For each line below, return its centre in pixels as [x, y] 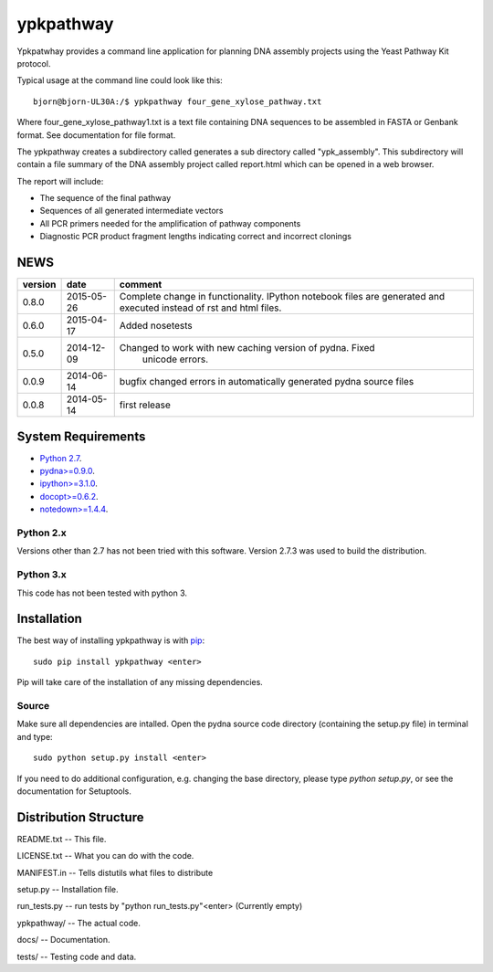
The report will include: [60, 181]
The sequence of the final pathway [105, 198]
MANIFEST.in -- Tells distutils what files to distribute [115, 872]
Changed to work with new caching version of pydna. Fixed [247, 348]
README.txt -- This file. [62, 839]
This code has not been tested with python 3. [102, 593]
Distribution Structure [80, 817]
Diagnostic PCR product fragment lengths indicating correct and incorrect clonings [195, 237]
